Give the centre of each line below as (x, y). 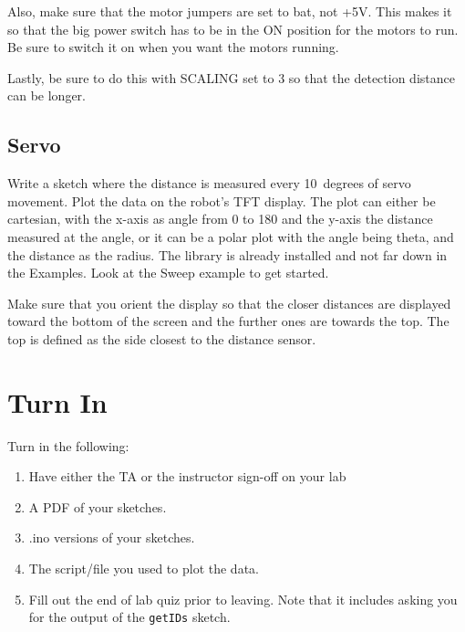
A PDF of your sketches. (98, 506)
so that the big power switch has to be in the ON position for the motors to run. (233, 29)
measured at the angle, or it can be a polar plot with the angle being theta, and (231, 236)
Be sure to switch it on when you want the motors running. (173, 47)
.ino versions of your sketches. (112, 537)
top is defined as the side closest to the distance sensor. (162, 338)
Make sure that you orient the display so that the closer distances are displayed (229, 303)
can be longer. (46, 95)
